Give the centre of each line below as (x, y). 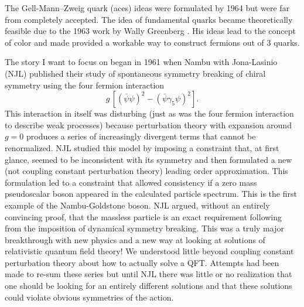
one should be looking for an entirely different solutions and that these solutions (148, 286)
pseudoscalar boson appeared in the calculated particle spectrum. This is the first (151, 194)
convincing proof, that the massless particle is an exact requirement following (144, 216)
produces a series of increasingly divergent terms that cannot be (141, 136)
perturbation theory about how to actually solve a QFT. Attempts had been (142, 262)
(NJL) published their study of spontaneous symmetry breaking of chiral (135, 73)
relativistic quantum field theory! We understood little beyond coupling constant (149, 251)
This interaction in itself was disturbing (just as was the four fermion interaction (149, 113)
